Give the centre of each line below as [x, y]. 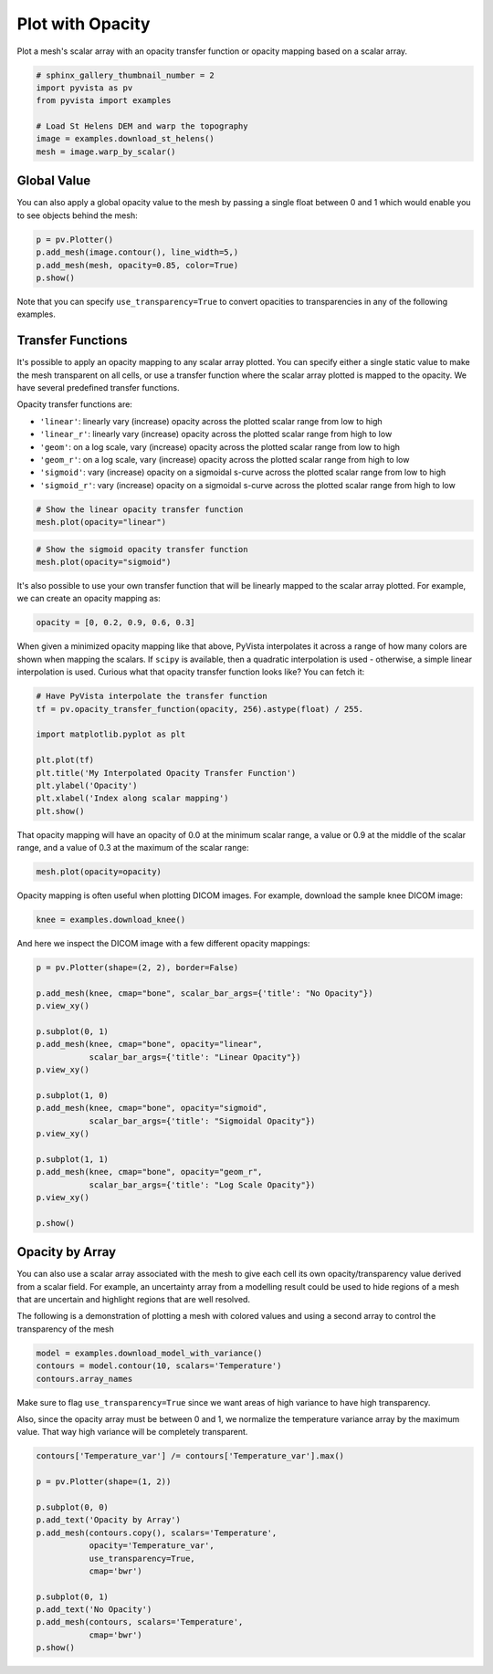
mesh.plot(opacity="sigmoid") [104, 562]
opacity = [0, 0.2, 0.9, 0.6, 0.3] [115, 623]
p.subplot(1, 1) [73, 1159]
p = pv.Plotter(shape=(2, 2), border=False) [137, 967]
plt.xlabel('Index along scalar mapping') [132, 798]
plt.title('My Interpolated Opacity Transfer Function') [166, 773]
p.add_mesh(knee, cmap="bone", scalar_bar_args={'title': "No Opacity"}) [205, 993]
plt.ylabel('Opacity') [87, 785]
